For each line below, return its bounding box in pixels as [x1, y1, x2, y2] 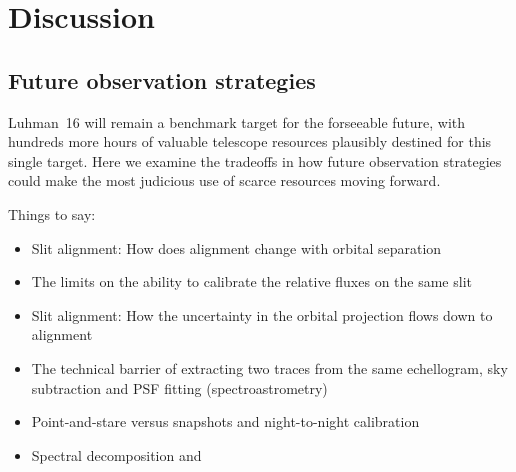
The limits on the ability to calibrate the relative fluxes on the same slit [31, 271, 472, 292]
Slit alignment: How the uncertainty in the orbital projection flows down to [31, 304, 493, 325]
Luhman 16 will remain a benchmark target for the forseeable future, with [8, 111, 466, 132]
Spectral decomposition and [31, 444, 202, 465]
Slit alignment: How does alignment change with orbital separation [31, 237, 442, 258]
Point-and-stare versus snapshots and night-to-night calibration [31, 411, 420, 432]
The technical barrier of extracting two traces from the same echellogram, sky [31, 357, 508, 378]
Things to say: [8, 203, 96, 224]
